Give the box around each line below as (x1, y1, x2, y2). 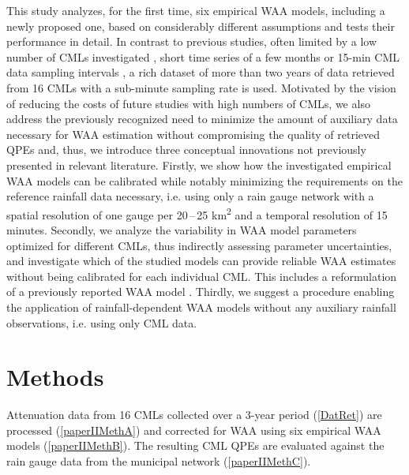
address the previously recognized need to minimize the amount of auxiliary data (6, 110, 398, 127)
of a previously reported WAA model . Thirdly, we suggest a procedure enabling (6, 283, 395, 300)
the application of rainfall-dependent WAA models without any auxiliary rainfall (6, 298, 396, 315)
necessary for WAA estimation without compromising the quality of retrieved (6, 125, 381, 142)
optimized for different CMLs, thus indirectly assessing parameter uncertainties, (6, 237, 392, 253)
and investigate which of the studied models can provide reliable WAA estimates (6, 252, 396, 269)
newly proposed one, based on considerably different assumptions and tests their (6, 17, 395, 34)
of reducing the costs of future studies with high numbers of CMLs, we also (6, 95, 370, 111)
